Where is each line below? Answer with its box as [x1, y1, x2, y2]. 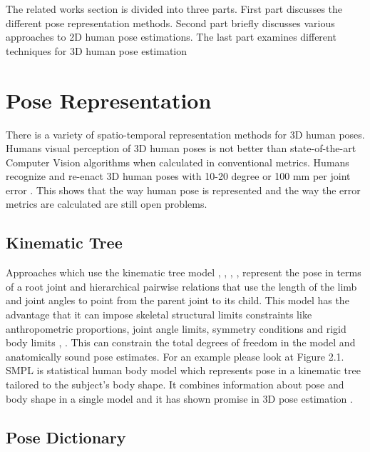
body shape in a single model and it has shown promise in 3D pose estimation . [6, 391, 353, 406]
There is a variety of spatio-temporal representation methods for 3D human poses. [6, 126, 365, 141]
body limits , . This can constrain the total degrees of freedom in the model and [6, 335, 356, 350]
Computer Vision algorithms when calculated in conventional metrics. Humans [6, 154, 349, 169]
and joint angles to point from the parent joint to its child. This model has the [6, 293, 349, 308]
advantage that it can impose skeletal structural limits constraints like [6, 307, 312, 322]
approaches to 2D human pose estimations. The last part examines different [6, 29, 336, 44]
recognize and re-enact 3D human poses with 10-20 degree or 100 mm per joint [6, 169, 351, 184]
